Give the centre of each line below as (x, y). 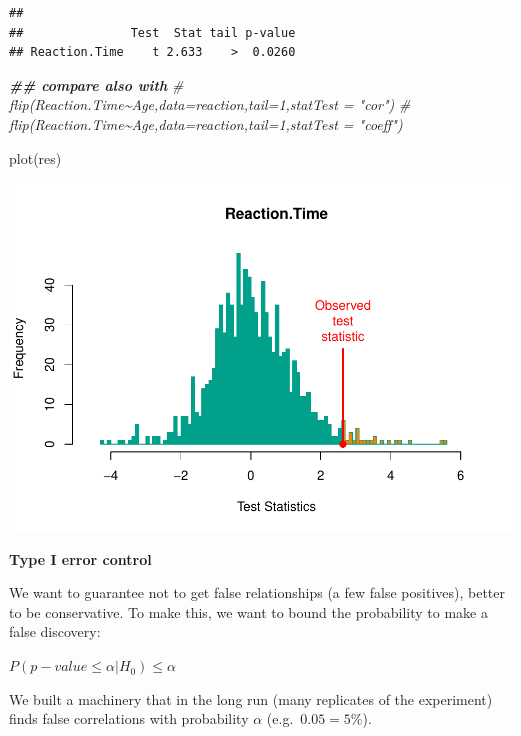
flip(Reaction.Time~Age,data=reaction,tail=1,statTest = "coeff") (206, 123)
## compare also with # (96, 84)
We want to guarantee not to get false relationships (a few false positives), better (257, 592)
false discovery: (55, 631)
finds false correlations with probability (129, 718)
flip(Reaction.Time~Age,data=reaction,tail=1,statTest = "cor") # (210, 104)
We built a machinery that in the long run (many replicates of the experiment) (251, 698)
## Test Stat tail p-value (152, 32)
